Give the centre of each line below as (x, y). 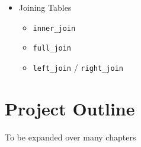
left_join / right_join (78, 67)
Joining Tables (45, 7)
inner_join (54, 28)
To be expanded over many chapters (70, 137)
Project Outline (70, 108)
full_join (52, 49)
